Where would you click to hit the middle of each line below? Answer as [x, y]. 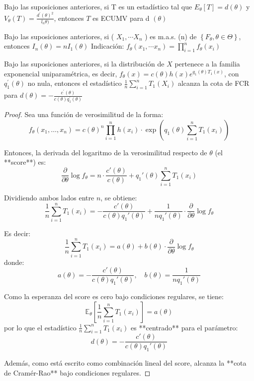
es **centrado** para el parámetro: [184, 327]
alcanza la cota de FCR [213, 83]
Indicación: [107, 46]
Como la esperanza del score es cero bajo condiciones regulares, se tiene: [114, 296]
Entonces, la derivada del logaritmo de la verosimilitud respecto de [106, 152]
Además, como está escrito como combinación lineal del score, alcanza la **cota [125, 363]
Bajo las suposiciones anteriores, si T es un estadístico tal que [98, 6]
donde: [14, 262]
